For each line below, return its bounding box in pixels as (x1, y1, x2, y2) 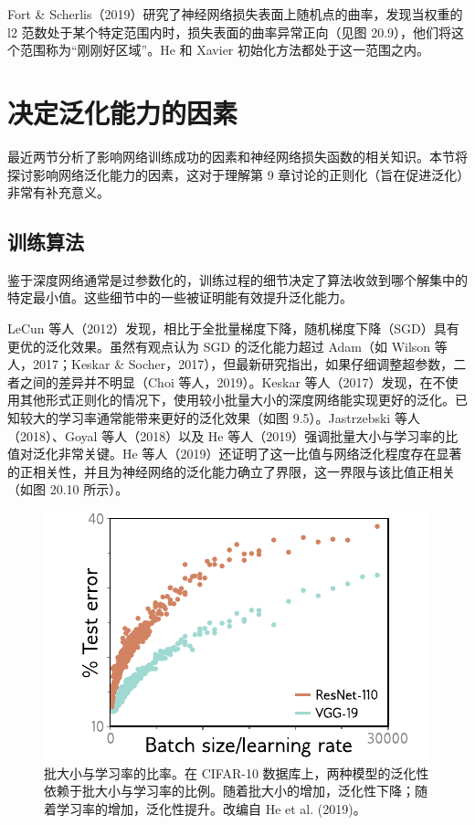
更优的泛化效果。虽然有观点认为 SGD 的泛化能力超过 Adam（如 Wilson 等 (7, 336, 448, 355)
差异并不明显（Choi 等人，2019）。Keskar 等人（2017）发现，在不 (58, 372, 446, 391)
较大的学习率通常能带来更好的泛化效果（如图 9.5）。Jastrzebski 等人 (19, 408, 420, 428)
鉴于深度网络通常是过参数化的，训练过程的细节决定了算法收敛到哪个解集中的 (7, 270, 468, 289)
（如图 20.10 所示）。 (7, 480, 129, 499)
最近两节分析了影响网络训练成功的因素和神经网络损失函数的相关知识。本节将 (7, 146, 468, 165)
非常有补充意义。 (7, 183, 110, 202)
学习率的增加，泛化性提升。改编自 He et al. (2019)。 (56, 799, 366, 818)
